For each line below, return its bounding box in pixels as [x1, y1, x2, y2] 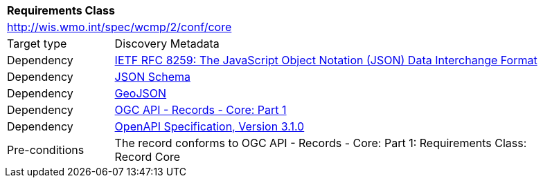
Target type [7, 37, 67, 50]
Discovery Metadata [114, 37, 220, 50]
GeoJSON [114, 86, 167, 100]
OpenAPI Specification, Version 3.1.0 [114, 119, 305, 133]
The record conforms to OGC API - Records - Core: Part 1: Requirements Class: [114, 136, 527, 150]
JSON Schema [114, 70, 190, 84]
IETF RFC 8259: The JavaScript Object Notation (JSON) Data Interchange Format [114, 53, 537, 67]
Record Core [114, 150, 181, 164]
